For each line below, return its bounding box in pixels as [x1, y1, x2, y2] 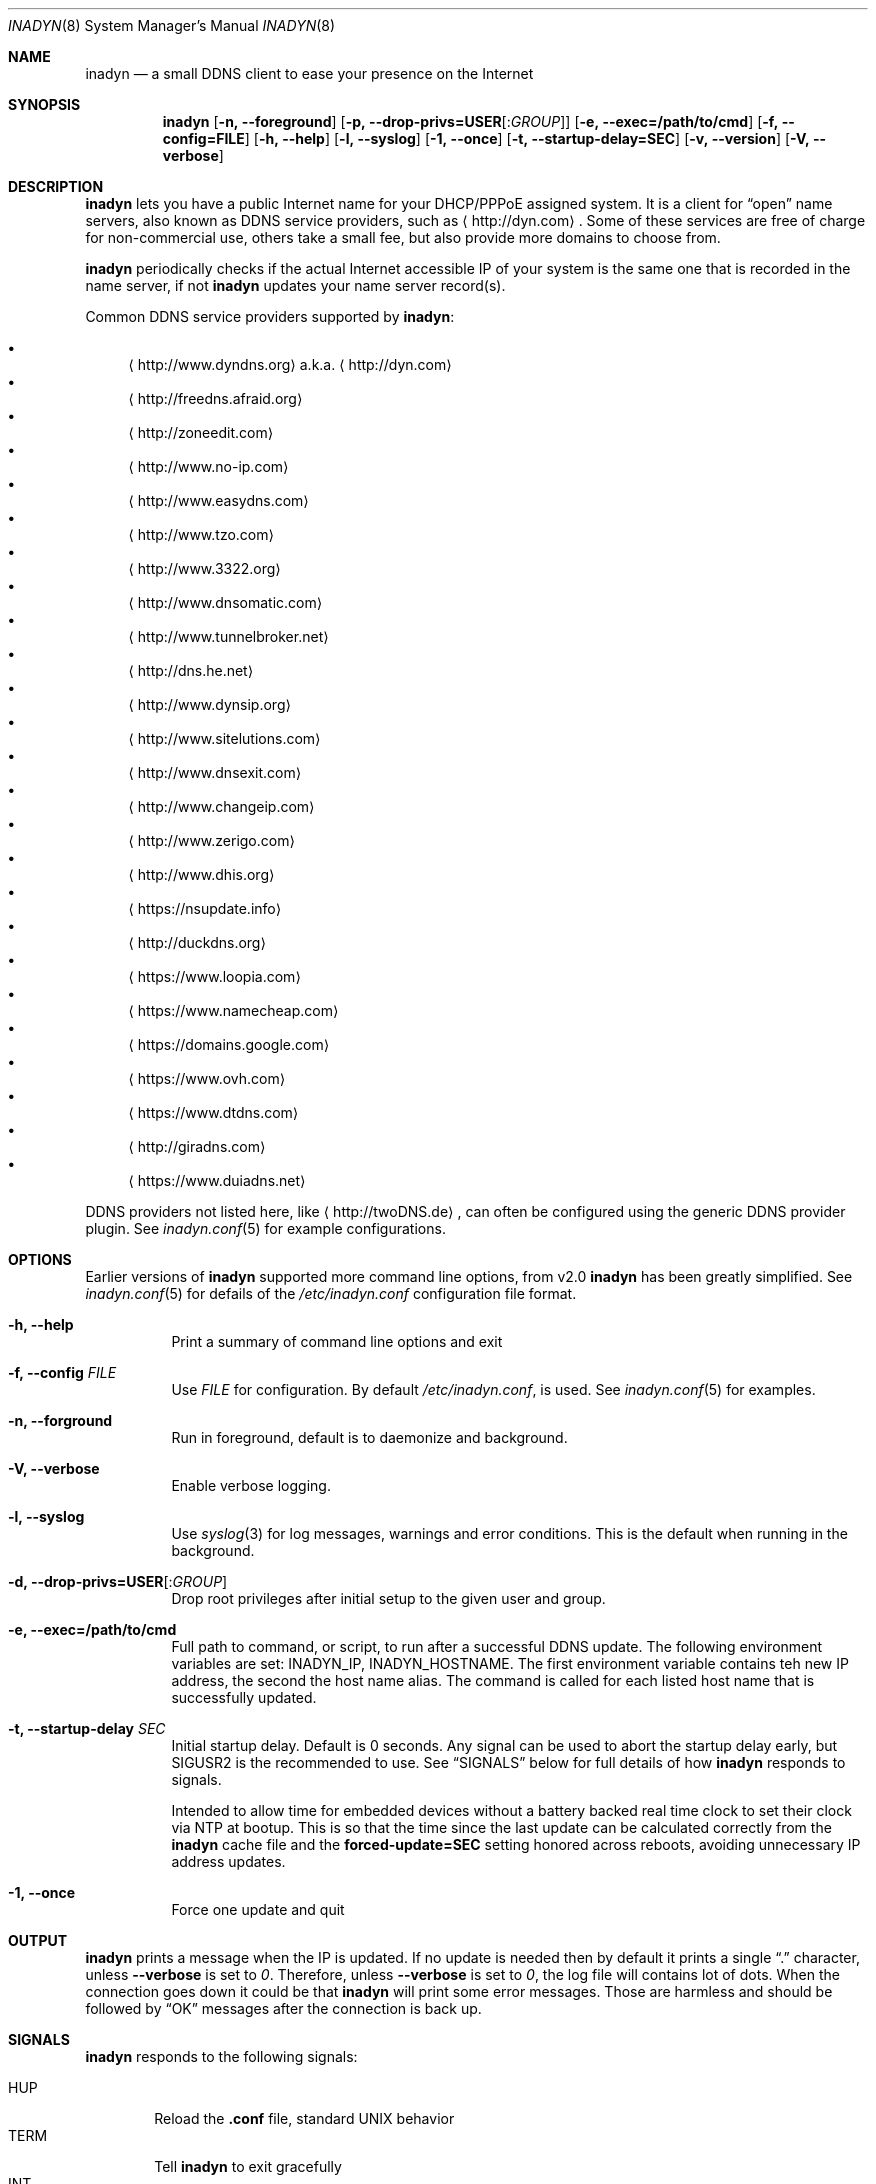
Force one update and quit [171, 1901, 345, 1918]
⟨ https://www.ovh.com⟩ [128, 1070, 286, 1087]
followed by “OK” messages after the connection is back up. [85, 2000, 482, 2017]
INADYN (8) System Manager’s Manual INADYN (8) [8, 17, 336, 34]
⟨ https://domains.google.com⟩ [128, 1036, 330, 1053]
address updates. [171, 1853, 286, 1870]
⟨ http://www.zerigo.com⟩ [128, 832, 295, 849]
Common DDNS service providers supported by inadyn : [85, 308, 455, 325]
